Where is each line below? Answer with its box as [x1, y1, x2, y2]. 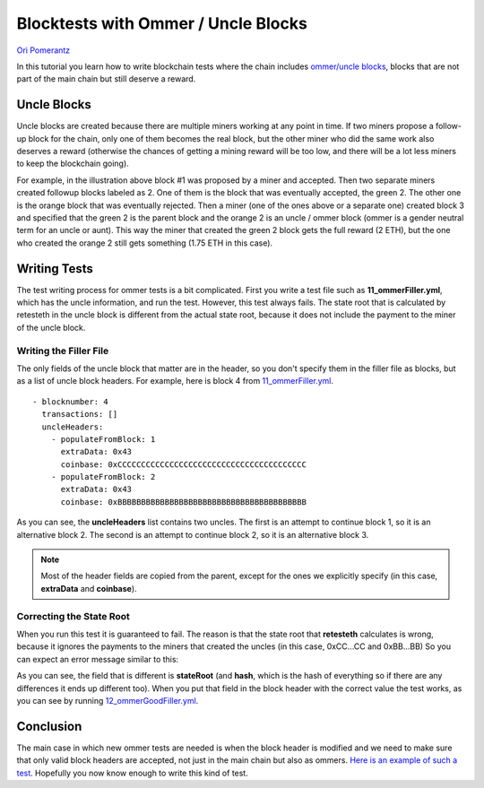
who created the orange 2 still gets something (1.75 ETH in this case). [16, 238, 273, 248]
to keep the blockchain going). [16, 158, 129, 169]
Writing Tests [16, 261, 94, 276]
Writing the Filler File [16, 344, 109, 357]
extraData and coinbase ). [40, 583, 138, 593]
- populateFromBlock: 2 [50, 472, 156, 482]
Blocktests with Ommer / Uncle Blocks [16, 13, 308, 33]
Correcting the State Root [16, 610, 130, 622]
